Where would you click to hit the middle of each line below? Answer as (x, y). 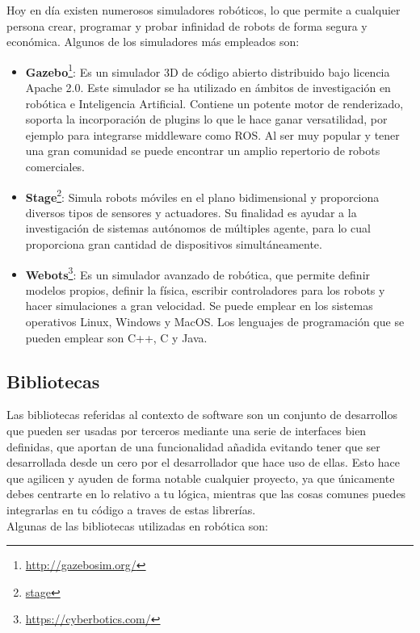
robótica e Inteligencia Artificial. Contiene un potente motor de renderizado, (214, 103)
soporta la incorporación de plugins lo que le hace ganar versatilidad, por (206, 119)
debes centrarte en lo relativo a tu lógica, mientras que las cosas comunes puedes (206, 494)
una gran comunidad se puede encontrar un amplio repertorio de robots (203, 151)
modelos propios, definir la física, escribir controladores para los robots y (205, 289)
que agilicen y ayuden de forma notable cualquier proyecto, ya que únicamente (201, 478)
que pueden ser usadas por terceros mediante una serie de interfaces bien (187, 431)
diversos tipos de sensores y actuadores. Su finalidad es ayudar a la (191, 212)
